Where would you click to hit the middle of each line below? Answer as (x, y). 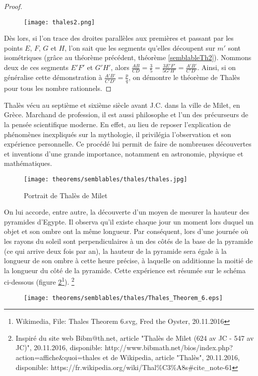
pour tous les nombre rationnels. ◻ (58, 88)
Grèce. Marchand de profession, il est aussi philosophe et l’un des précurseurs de (126, 114)
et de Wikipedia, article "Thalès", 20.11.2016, (171, 357)
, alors (120, 67)
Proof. (13, 6)
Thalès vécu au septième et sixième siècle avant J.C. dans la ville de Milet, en (122, 105)
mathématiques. (28, 163)
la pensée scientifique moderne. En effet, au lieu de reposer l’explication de (117, 124)
